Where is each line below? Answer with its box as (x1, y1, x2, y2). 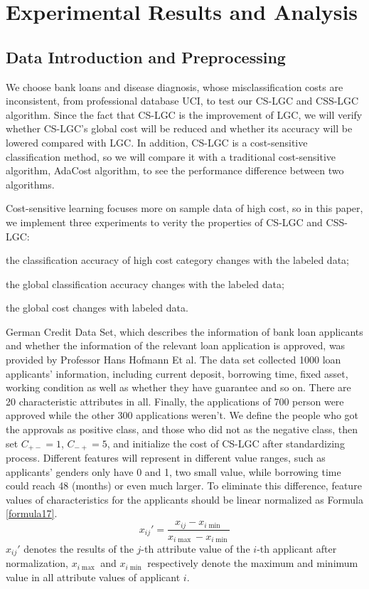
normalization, (6, 556, 68, 571)
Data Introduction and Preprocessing (6, 46, 286, 68)
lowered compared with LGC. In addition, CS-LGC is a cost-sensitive (6, 134, 308, 149)
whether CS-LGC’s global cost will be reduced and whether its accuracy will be (6, 121, 353, 136)
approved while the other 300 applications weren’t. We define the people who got (6, 408, 359, 423)
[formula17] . (6, 506, 58, 521)
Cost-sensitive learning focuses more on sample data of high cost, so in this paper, (6, 201, 363, 216)
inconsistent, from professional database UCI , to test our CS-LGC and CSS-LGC (6, 93, 359, 108)
